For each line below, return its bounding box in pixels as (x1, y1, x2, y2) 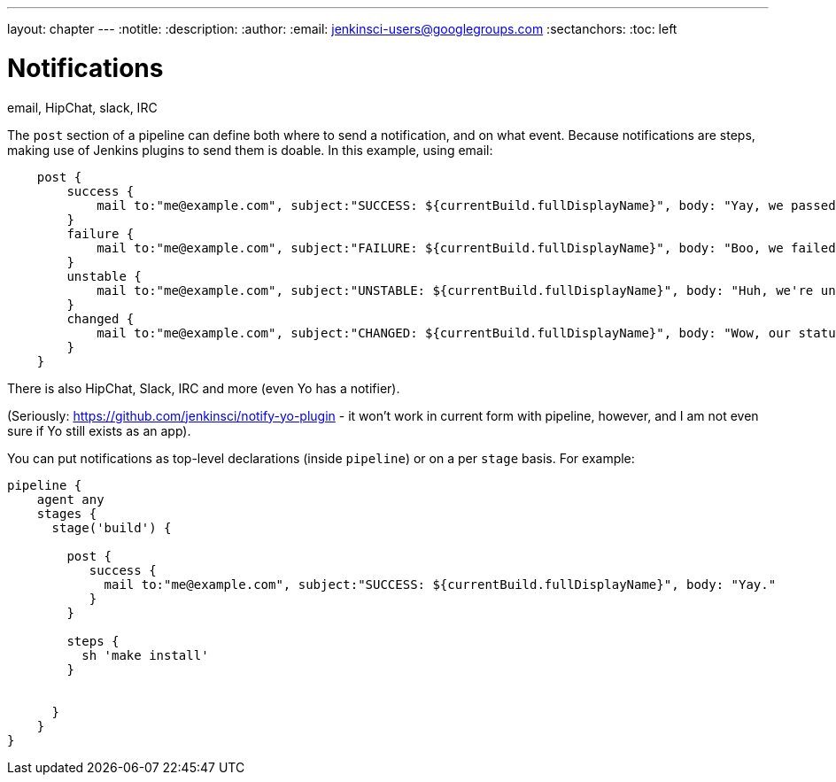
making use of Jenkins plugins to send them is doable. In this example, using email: (7, 142, 493, 158)
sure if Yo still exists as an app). (7, 422, 191, 438)
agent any (36, 492, 104, 507)
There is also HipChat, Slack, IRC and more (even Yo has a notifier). (7, 380, 400, 396)
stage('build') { (51, 520, 172, 535)
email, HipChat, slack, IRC (7, 99, 158, 115)
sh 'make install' (81, 647, 209, 662)
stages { (36, 506, 97, 521)
